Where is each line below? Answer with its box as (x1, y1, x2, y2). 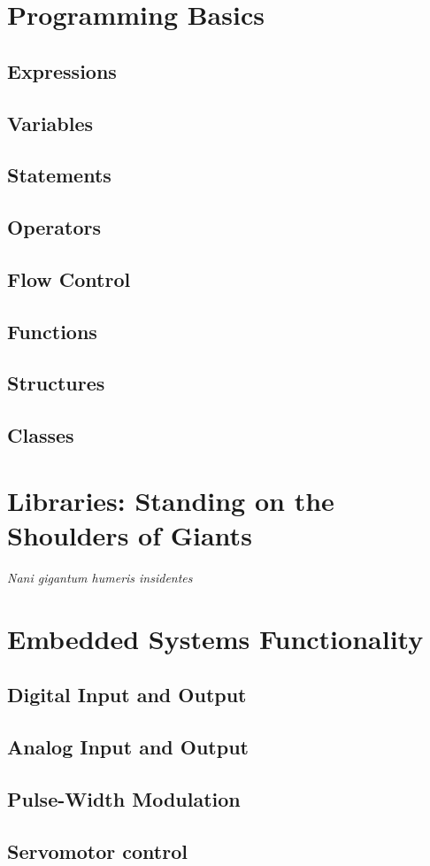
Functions (7, 317, 97, 344)
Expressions (7, 57, 117, 84)
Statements (7, 161, 111, 189)
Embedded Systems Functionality (7, 620, 424, 656)
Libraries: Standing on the (7, 482, 334, 518)
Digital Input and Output (7, 681, 247, 708)
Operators (7, 213, 101, 241)
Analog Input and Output (7, 733, 249, 761)
